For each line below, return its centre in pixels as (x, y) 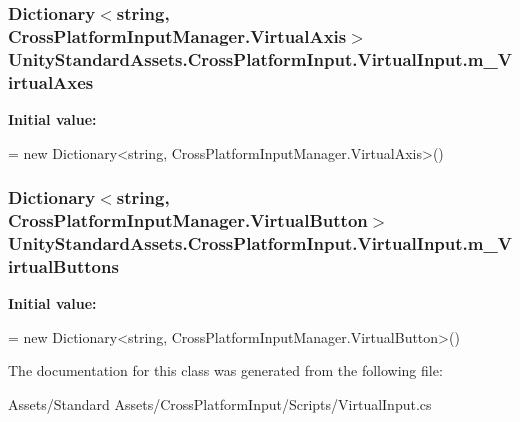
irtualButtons (63, 265)
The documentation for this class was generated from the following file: (225, 370)
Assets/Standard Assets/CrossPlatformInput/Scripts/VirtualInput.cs (220, 403)
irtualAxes (51, 81)
